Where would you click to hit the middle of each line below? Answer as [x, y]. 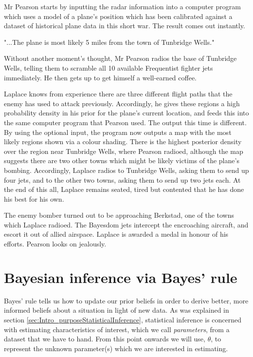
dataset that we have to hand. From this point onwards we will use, [105, 339]
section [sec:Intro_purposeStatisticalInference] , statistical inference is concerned [123, 319]
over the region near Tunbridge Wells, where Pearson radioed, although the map [124, 151]
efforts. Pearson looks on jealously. [55, 244]
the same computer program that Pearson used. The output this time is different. [125, 122]
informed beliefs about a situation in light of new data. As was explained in [117, 310]
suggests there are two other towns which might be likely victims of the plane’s [122, 160]
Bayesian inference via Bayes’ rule [121, 277]
